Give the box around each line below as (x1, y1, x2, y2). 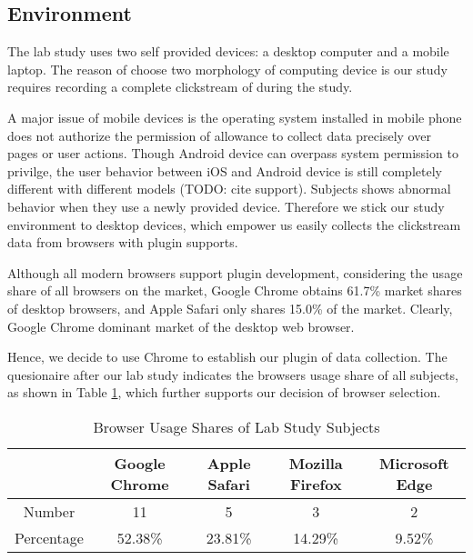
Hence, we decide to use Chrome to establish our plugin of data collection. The (7, 347, 448, 366)
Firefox (289, 473, 342, 495)
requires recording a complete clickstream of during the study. (7, 77, 353, 96)
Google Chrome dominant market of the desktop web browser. (7, 316, 355, 335)
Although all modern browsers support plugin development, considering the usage (7, 263, 463, 282)
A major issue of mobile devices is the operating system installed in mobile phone (7, 107, 462, 126)
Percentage (15, 526, 84, 548)
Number (23, 500, 75, 522)
